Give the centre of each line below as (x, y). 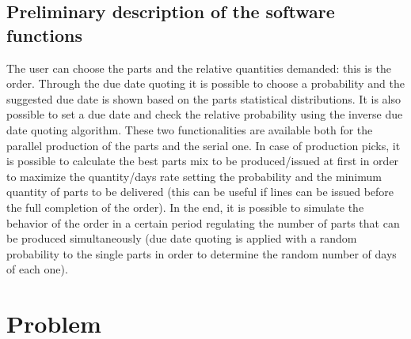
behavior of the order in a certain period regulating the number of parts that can (203, 222)
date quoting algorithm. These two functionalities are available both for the (190, 129)
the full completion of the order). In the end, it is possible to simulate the (185, 207)
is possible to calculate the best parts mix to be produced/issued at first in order (203, 161)
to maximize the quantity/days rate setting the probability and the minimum (194, 176)
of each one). (37, 269)
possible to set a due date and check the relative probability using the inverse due (205, 114)
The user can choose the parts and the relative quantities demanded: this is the (199, 68)
